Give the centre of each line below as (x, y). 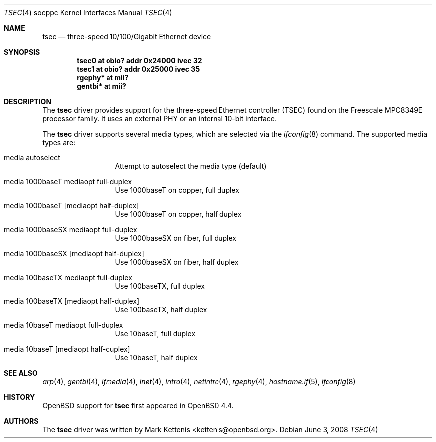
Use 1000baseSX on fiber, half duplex (177, 262)
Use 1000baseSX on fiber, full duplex (176, 238)
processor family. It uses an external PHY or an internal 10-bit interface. (160, 118)
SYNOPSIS (22, 52)
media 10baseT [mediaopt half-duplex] (67, 349)
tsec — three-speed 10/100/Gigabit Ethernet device (127, 37)
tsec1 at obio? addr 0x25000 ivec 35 (138, 69)
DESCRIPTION (28, 101)
